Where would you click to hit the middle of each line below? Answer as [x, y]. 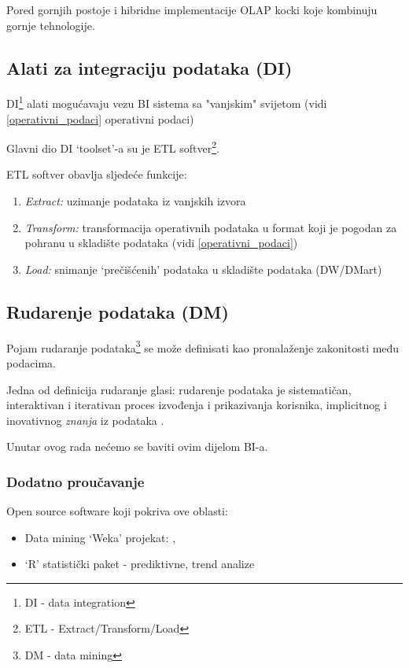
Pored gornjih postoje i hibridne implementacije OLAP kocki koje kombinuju [192, 9]
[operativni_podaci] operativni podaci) [100, 118]
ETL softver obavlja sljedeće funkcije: [97, 174]
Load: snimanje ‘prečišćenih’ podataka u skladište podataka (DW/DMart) [203, 269]
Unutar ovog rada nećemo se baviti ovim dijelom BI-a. [137, 447]
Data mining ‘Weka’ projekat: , [100, 537]
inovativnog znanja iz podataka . [85, 420]
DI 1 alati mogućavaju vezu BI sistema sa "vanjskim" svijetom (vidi [167, 102]
